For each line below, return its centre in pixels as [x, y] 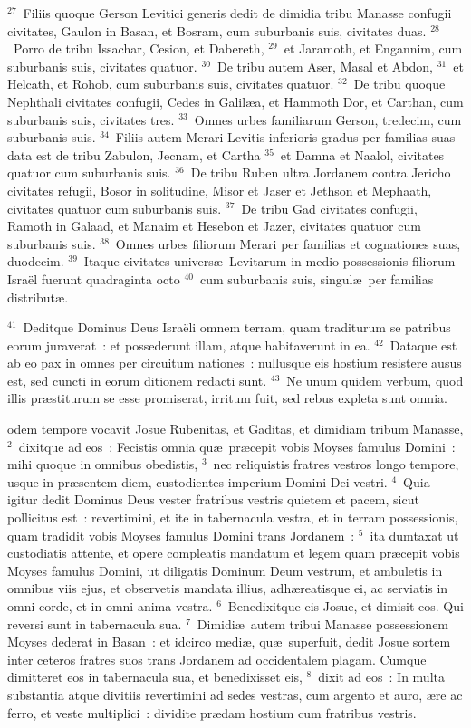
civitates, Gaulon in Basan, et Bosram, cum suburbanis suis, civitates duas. [217, 30]
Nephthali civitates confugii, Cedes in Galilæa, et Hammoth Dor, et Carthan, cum [235, 101]
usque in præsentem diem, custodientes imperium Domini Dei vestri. [197, 481]
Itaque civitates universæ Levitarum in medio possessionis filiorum [269, 261]
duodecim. [36, 261]
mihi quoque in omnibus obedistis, [103, 464]
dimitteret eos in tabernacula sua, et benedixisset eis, [155, 677]
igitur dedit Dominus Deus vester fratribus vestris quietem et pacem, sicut [213, 499]
